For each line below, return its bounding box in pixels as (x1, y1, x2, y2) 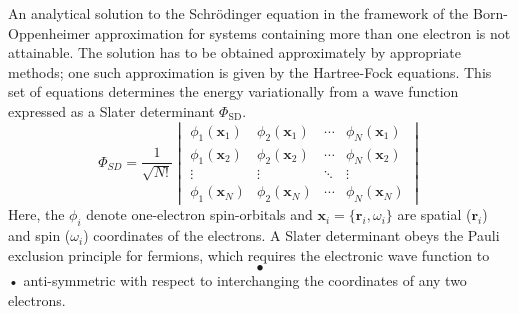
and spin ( (8, 225, 71, 246)
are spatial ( (397, 204, 472, 225)
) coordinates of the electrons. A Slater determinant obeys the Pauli (83, 225, 500, 246)
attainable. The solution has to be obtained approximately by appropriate (8, 42, 461, 63)
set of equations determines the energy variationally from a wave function (8, 81, 459, 102)
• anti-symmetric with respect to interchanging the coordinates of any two (8, 270, 467, 291)
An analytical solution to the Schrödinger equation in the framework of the (8, 3, 469, 23)
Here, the (8, 204, 65, 225)
